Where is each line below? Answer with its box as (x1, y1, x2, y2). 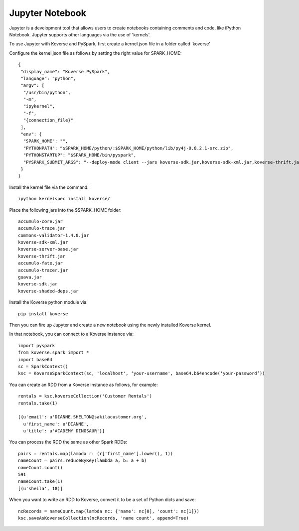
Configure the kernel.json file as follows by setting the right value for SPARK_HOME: (9, 50, 182, 56)
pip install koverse (18, 311, 68, 316)
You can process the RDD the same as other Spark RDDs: (9, 439, 127, 445)
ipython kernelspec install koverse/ (18, 196, 111, 202)
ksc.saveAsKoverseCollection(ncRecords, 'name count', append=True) (18, 515, 189, 521)
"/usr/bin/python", (23, 90, 71, 95)
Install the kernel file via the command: (9, 184, 89, 190)
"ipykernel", (23, 104, 55, 109)
